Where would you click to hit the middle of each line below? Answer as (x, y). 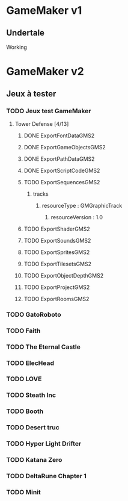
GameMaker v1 (44, 11)
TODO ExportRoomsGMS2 (56, 299)
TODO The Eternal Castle (44, 347)
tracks (41, 194)
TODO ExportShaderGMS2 (57, 229)
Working (17, 47)
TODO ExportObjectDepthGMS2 (64, 275)
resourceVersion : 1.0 (77, 217)
